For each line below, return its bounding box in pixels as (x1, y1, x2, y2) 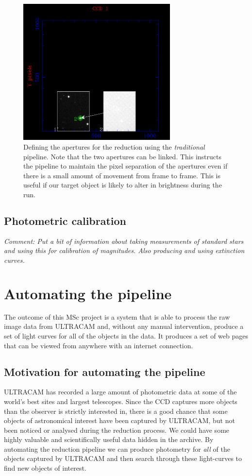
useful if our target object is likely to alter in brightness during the (23, 180, 222, 190)
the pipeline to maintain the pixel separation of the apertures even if (23, 161, 228, 171)
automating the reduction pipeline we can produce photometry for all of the (4, 443, 230, 454)
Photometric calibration (4, 213, 127, 228)
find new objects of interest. (4, 463, 86, 473)
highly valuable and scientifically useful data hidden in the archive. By (4, 434, 214, 444)
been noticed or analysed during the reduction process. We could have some (4, 425, 230, 435)
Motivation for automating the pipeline (4, 364, 205, 379)
